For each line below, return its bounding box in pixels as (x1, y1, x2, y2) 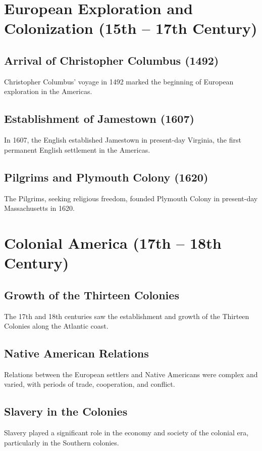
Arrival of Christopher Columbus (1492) (4, 52, 219, 68)
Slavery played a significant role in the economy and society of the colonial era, (4, 427, 249, 438)
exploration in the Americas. (4, 86, 92, 97)
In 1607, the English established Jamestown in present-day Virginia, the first (4, 134, 241, 145)
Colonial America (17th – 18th (4, 232, 222, 253)
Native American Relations (4, 345, 149, 361)
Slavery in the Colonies (4, 403, 128, 419)
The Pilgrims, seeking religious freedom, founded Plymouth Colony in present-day (4, 193, 258, 203)
